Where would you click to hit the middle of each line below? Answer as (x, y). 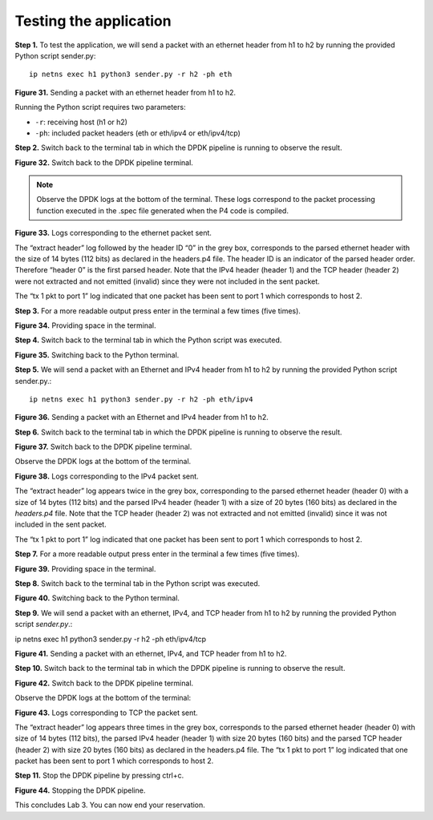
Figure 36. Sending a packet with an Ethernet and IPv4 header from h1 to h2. (142, 418)
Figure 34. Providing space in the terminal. (85, 325)
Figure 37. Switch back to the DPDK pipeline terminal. (103, 447)
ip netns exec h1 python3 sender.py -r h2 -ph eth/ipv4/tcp (111, 639)
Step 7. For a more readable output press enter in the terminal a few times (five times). (157, 554)
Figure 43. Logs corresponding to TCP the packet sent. (106, 713)
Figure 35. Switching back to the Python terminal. (97, 355)
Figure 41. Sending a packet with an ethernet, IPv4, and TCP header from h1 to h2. (151, 653)
